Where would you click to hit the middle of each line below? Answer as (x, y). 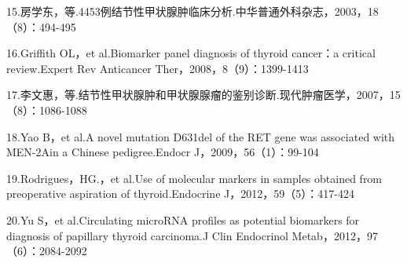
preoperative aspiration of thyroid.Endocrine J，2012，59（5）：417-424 (180, 194)
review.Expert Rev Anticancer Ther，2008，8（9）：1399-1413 (158, 68)
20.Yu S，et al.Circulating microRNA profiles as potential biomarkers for (183, 219)
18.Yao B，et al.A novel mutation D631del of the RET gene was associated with (201, 136)
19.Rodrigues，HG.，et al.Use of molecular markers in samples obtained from (194, 178)
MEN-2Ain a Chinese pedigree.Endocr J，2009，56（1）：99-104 (163, 152)
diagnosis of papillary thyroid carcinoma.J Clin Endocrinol (147, 235)
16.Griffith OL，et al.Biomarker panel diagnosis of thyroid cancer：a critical (191, 53)
